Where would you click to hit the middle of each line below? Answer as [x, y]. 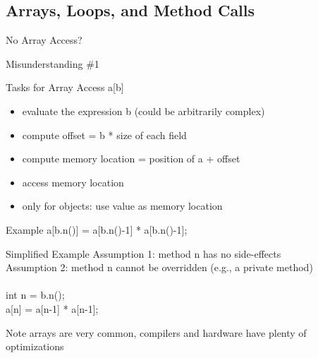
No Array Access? [44, 40]
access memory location [73, 182]
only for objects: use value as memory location [122, 206]
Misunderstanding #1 [53, 63]
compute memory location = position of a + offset [131, 159]
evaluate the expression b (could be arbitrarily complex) [143, 111]
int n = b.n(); [35, 295]
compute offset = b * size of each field [104, 135]
